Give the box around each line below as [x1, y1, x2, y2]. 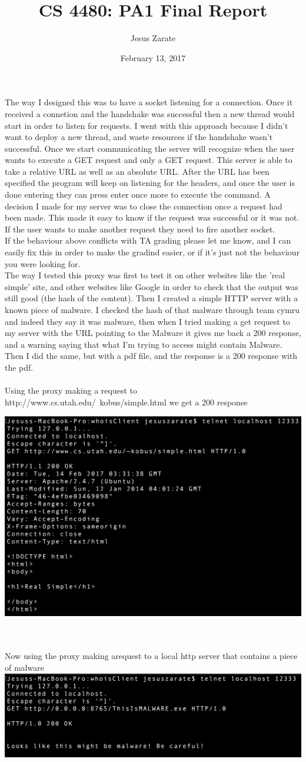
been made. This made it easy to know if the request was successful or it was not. [5, 211, 300, 224]
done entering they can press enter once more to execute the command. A [5, 188, 271, 201]
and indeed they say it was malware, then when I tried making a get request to [5, 315, 290, 327]
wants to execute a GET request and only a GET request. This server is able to [5, 154, 292, 166]
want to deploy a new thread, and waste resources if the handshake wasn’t [5, 131, 273, 143]
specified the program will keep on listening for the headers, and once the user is [5, 177, 295, 189]
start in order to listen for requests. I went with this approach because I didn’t [5, 119, 288, 131]
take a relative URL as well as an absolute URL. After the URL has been [5, 165, 270, 177]
